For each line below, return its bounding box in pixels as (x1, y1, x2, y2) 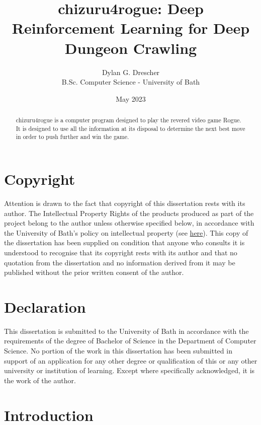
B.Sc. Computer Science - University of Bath (61, 77, 200, 87)
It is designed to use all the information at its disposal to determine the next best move (16, 124, 245, 132)
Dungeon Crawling (64, 37, 197, 58)
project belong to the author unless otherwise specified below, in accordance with (4, 218, 254, 228)
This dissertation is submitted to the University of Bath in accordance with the (4, 325, 249, 336)
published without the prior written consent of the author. (4, 267, 184, 277)
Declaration (4, 296, 86, 317)
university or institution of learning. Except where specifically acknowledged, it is (4, 365, 255, 376)
